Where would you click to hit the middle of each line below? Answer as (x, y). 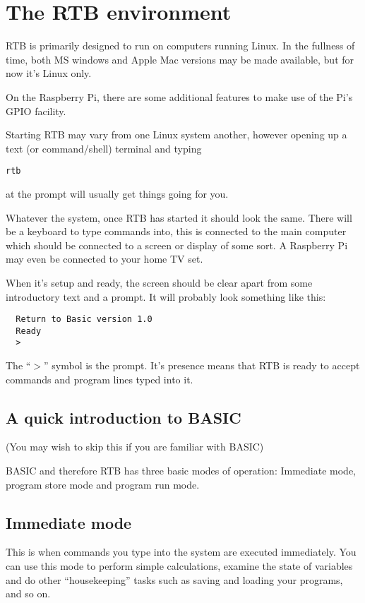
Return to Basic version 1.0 (84, 320)
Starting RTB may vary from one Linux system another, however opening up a (176, 135)
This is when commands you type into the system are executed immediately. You (181, 552)
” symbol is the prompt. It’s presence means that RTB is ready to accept (202, 365)
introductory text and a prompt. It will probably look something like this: (166, 296)
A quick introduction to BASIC (124, 417)
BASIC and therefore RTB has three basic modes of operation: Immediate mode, (181, 471)
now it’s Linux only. (49, 73)
